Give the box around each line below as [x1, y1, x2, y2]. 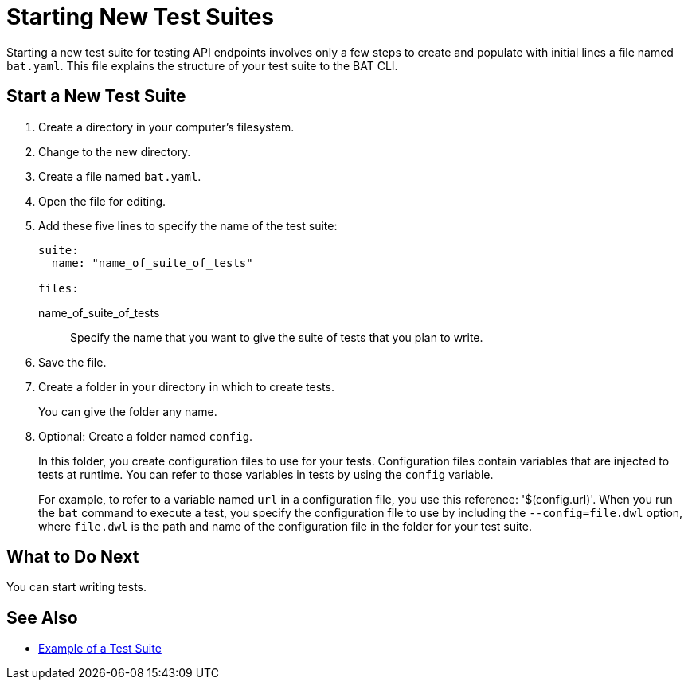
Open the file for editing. [38, 194, 166, 208]
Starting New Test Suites [6, 3, 275, 30]
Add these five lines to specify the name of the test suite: [38, 218, 338, 233]
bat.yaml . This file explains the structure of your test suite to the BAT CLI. [6, 58, 398, 73]
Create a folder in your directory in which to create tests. [38, 379, 334, 394]
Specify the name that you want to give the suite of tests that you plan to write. [70, 330, 483, 344]
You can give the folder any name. [38, 404, 217, 418]
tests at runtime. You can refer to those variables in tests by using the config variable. [38, 467, 494, 481]
